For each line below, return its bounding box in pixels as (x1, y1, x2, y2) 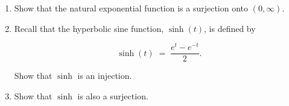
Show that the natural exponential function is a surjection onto (14, 2, 249, 14)
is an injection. (77, 69, 132, 82)
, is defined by (204, 22, 256, 34)
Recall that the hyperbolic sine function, (14, 22, 164, 34)
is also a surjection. (77, 89, 148, 102)
